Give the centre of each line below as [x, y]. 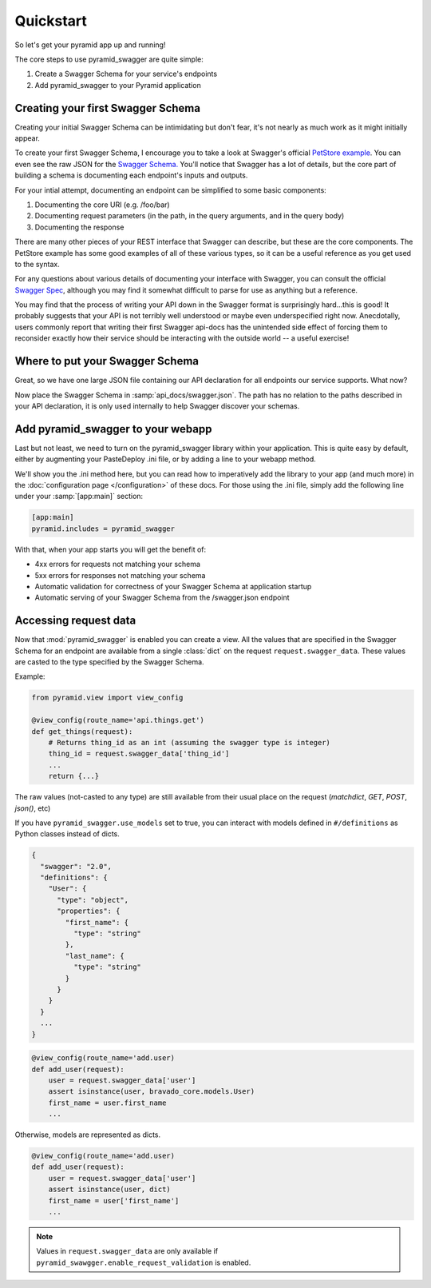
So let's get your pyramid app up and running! [90, 45]
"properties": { [89, 911]
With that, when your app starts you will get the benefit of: [111, 549]
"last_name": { [95, 956]
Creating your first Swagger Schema [108, 108]
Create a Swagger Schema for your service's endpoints [126, 74]
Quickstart [51, 21]
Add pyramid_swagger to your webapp [113, 429]
